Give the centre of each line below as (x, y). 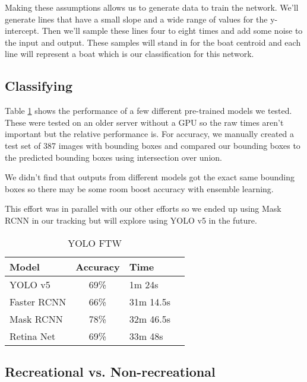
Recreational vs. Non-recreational (110, 371)
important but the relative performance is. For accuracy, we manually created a (150, 134)
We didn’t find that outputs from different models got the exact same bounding (150, 177)
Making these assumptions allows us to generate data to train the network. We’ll (152, 7)
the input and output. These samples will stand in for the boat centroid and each (153, 42)
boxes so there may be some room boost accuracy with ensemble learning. (139, 188)
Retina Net (33, 336)
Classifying (39, 86)
